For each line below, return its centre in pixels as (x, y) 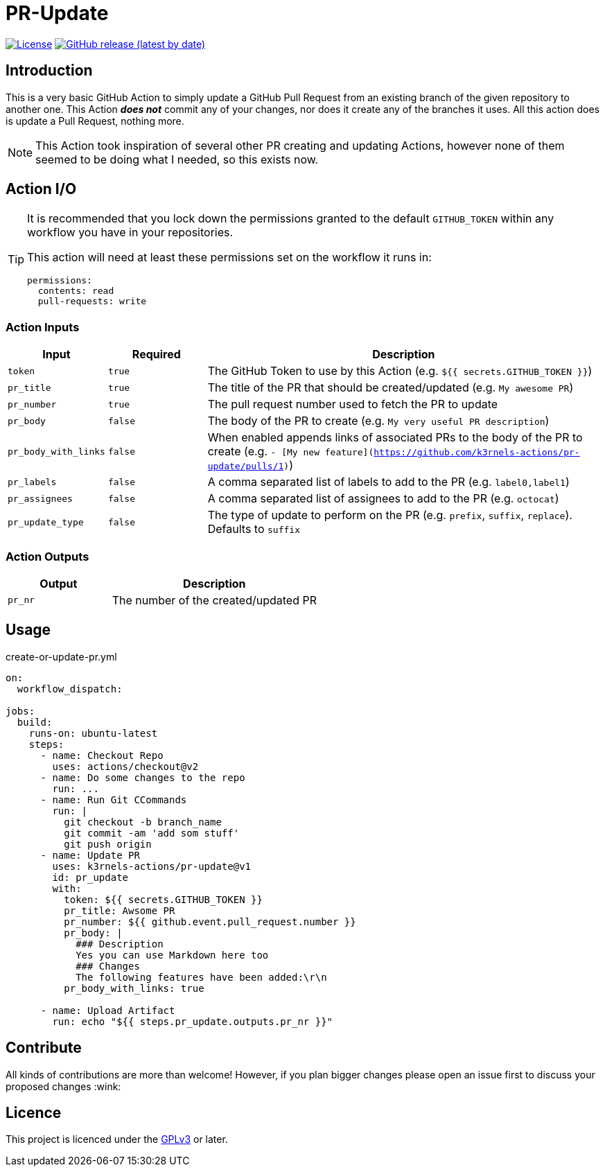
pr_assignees (40, 498)
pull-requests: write (92, 301)
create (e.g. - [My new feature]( (291, 452)
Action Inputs (43, 327)
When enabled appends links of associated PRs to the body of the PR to (395, 438)
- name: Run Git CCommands (114, 799)
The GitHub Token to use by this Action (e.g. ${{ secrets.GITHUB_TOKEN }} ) (400, 371)
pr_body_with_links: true (134, 988)
